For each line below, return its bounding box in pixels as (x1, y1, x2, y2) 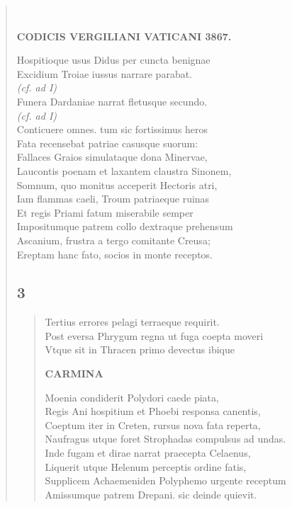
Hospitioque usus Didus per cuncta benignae (16, 52, 210, 67)
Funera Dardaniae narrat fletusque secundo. (16, 93, 208, 108)
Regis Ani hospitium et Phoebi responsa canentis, (45, 404, 261, 418)
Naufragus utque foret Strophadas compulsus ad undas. (45, 431, 286, 446)
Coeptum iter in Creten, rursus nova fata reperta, (45, 417, 261, 432)
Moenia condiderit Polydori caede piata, (45, 389, 219, 404)
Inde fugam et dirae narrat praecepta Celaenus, (45, 445, 251, 460)
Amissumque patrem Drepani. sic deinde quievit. (45, 486, 257, 501)
